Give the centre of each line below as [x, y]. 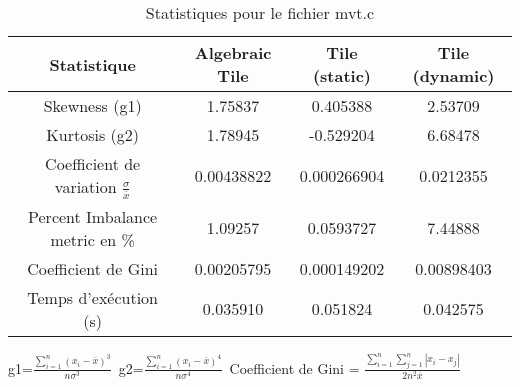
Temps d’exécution [93, 297]
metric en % [92, 239]
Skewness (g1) [92, 105]
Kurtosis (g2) [92, 134]
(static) [342, 75]
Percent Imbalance [93, 216]
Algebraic [233, 52]
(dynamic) [453, 75]
